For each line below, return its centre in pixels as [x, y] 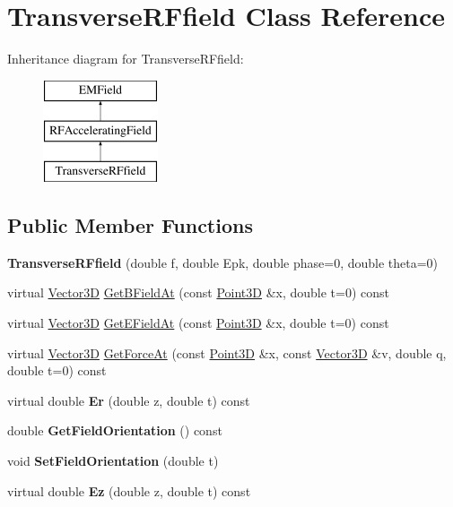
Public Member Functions [130, 225]
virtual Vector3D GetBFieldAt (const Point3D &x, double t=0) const [199, 292]
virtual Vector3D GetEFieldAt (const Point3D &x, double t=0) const [198, 323]
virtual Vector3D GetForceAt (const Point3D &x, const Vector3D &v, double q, [227, 352]
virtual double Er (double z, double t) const [129, 400]
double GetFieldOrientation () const [115, 430]
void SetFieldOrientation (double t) [113, 461]
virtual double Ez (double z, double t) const [129, 490]
